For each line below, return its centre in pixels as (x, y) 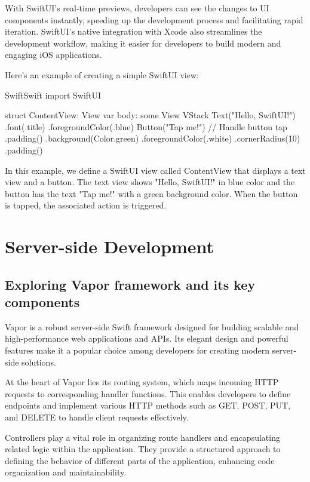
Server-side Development (110, 246)
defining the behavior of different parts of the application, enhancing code (140, 460)
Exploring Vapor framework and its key (130, 284)
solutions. (39, 362)
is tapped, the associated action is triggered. (86, 205)
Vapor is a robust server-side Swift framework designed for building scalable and (152, 326)
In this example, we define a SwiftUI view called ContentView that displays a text (155, 170)
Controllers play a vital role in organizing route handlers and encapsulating (142, 437)
